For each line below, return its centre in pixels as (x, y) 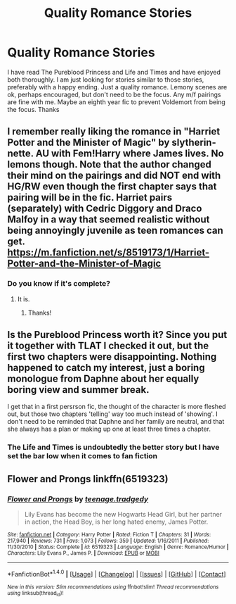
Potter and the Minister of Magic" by (88, 143)
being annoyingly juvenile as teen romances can (115, 231)
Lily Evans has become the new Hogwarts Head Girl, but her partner (123, 515)
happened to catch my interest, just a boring (106, 368)
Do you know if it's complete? (59, 284)
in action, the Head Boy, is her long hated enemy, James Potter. (116, 522)
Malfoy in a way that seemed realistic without (109, 220)
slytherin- (194, 143)
